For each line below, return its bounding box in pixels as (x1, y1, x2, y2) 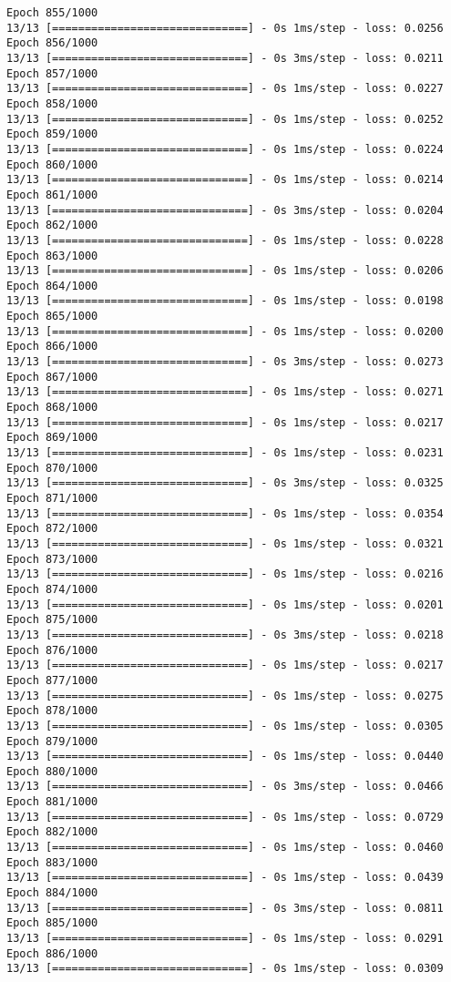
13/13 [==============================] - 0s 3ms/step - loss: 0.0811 (6, 901, 444, 915)
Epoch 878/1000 (6, 704, 98, 718)
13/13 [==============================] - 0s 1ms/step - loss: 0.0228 (6, 233, 444, 247)
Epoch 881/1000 (6, 795, 98, 809)
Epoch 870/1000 (6, 461, 98, 475)
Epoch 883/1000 (6, 855, 98, 869)
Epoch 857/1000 (6, 66, 98, 80)
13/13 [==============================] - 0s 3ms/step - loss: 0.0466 (6, 780, 444, 793)
